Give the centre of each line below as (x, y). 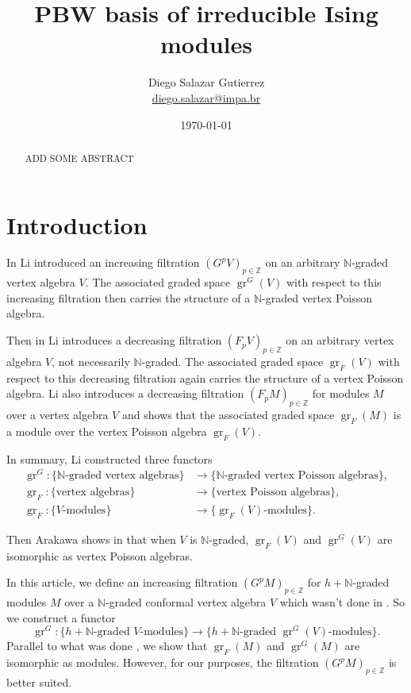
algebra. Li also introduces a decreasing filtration (125, 393)
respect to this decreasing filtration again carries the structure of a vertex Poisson (205, 377)
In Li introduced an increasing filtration (103, 262)
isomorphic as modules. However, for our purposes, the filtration (163, 662)
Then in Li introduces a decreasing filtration (114, 340)
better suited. (39, 682)
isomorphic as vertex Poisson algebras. (100, 555)
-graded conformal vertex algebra (186, 602)
